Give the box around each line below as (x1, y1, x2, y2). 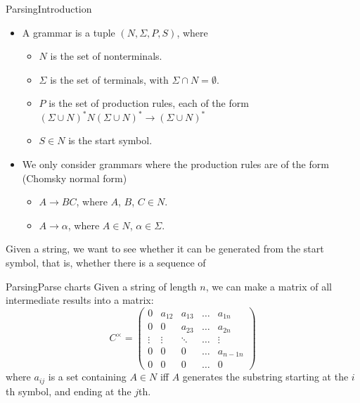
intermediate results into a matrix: (6, 293, 154, 307)
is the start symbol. (68, 133, 153, 148)
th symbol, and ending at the (6, 383, 131, 398)
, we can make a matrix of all (205, 279, 333, 293)
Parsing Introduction (6, 1, 92, 15)
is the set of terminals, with (50, 72, 169, 87)
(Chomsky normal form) (22, 170, 127, 185)
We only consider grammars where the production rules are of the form (22, 157, 329, 172)
